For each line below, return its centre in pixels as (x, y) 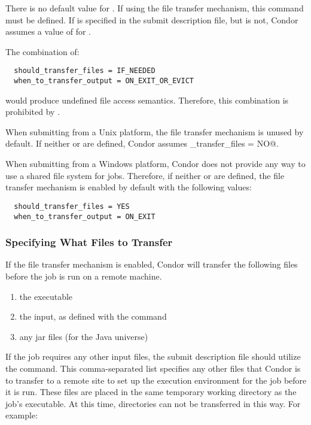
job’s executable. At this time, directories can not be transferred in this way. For (153, 403)
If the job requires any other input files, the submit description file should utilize (153, 356)
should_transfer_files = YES (72, 206)
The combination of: (42, 51)
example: (22, 415)
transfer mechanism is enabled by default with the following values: (129, 187)
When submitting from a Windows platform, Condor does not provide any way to (155, 164)
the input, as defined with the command (93, 316)
